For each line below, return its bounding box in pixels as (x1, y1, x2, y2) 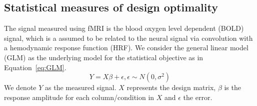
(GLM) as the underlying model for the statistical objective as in (4, 52, 203, 62)
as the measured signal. (45, 82, 116, 93)
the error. (183, 92, 212, 102)
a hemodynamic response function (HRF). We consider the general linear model (4, 42, 248, 53)
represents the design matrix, (126, 82, 216, 93)
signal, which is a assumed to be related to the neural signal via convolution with (4, 32, 253, 43)
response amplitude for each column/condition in (4, 92, 154, 102)
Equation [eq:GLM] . (4, 62, 66, 72)
